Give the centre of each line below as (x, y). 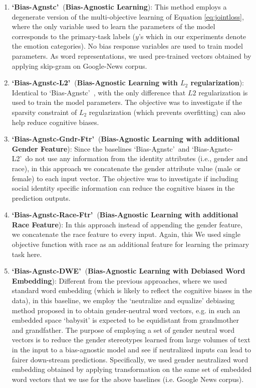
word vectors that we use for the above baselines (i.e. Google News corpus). (128, 379)
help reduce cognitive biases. (55, 122)
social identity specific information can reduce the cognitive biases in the (123, 188)
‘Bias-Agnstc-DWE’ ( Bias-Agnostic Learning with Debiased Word (129, 271)
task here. (27, 254)
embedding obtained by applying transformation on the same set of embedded (132, 369)
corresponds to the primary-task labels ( (74, 36)
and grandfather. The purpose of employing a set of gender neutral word (123, 330)
